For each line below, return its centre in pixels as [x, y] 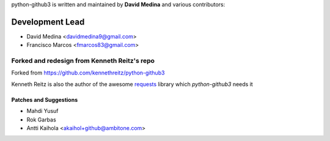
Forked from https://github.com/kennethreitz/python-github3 [88, 73]
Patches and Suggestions [45, 99]
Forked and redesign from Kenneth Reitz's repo [83, 61]
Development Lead [48, 22]
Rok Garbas [41, 120]
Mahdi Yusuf [42, 111]
